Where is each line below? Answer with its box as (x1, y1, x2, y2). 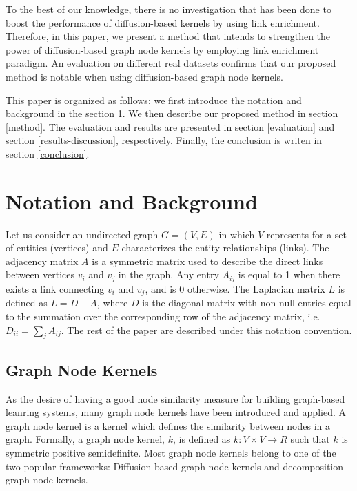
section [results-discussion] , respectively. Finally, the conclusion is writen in (6, 133, 323, 147)
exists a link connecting (6, 281, 105, 295)
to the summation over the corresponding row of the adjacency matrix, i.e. (6, 309, 320, 323)
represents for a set (266, 227, 347, 241)
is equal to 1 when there (238, 267, 340, 282)
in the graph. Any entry (118, 267, 219, 282)
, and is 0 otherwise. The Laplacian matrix (145, 281, 325, 295)
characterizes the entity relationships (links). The (121, 240, 329, 255)
